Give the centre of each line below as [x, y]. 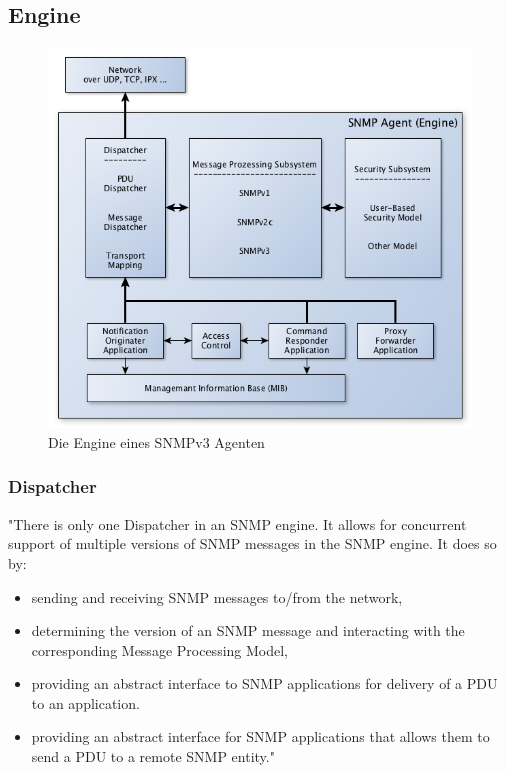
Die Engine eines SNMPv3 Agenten [156, 441]
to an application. [85, 702]
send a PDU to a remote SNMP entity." [153, 756]
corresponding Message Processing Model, [159, 649]
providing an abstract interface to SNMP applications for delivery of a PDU [264, 683]
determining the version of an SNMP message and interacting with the [248, 630]
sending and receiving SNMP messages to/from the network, [217, 596]
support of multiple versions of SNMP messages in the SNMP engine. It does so [252, 543]
